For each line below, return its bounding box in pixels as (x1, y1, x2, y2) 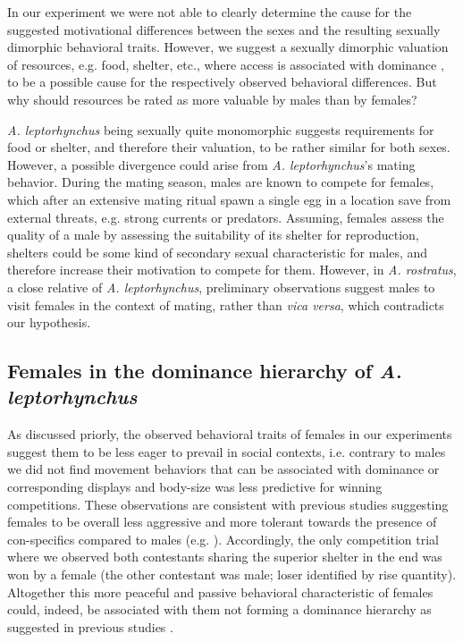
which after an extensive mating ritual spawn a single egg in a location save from (7, 190, 451, 208)
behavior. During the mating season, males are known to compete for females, (7, 173, 434, 191)
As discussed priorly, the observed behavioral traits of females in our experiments (7, 425, 452, 443)
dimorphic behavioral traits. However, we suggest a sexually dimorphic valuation (7, 38, 449, 56)
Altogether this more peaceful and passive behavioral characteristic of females (7, 582, 434, 601)
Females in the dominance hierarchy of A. (7, 357, 402, 384)
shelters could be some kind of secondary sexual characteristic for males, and (7, 242, 428, 261)
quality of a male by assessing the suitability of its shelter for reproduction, (7, 225, 419, 244)
